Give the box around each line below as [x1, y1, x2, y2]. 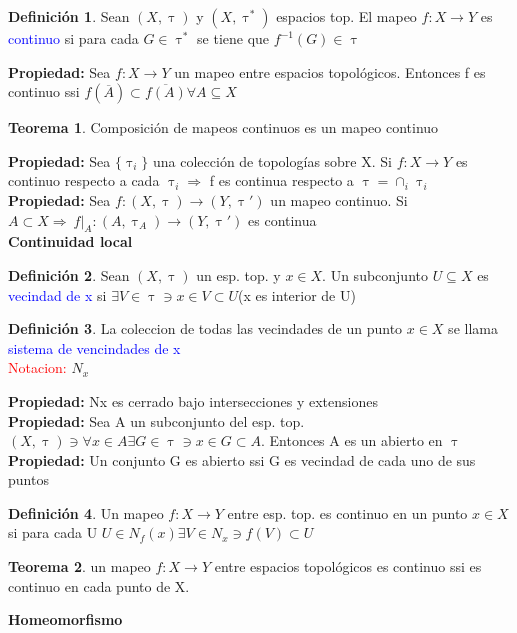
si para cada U [8, 522, 98, 543]
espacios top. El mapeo [276, 6, 417, 26]
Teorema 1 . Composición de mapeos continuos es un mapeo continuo [8, 117, 439, 138]
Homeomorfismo [8, 609, 123, 630]
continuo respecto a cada [8, 170, 160, 191]
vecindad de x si [8, 284, 107, 305]
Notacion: [8, 357, 67, 378]
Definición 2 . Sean [8, 264, 130, 285]
